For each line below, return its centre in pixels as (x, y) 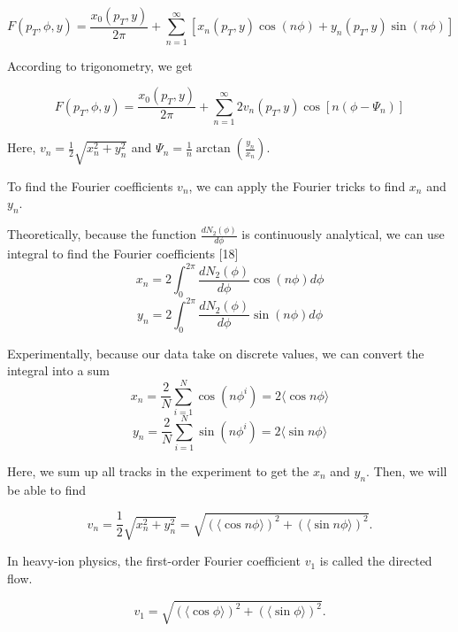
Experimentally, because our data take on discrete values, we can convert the (216, 353)
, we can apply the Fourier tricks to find (297, 185)
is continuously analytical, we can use (343, 234)
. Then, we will (407, 471)
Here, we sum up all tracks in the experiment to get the (158, 471)
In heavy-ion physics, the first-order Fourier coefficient (154, 561)
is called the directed (376, 561)
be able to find (47, 489)
